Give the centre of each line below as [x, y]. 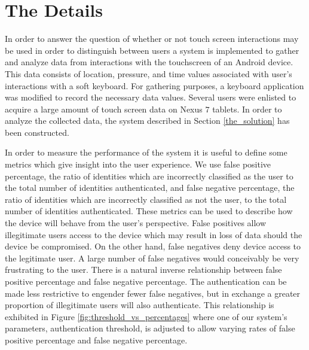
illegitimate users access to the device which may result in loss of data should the [154, 234]
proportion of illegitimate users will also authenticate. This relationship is [140, 305]
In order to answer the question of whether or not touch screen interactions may [152, 39]
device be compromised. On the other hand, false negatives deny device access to [153, 246]
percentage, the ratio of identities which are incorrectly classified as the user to [149, 176]
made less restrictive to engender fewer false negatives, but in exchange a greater [153, 293]
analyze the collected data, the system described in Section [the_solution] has [147, 121]
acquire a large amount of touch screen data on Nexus [104, 109]
